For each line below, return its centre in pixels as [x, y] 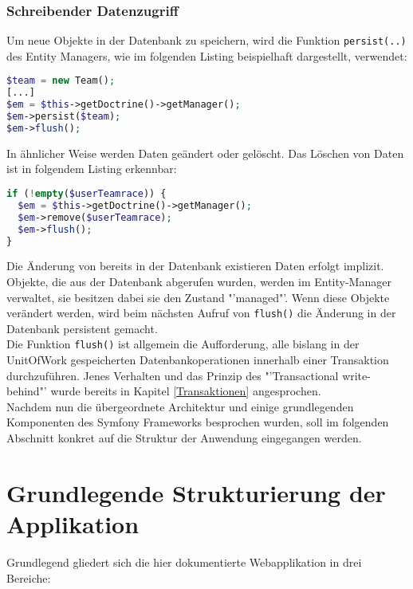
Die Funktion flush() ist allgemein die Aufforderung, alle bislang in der [183, 344]
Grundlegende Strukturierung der [196, 492]
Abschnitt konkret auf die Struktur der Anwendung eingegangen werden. [184, 438]
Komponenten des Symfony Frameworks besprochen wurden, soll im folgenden [198, 422]
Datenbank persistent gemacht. [82, 328]
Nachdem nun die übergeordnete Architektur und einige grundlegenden [180, 406]
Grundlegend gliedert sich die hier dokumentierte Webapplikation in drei [184, 562]
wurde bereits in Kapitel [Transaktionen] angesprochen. [186, 391]
